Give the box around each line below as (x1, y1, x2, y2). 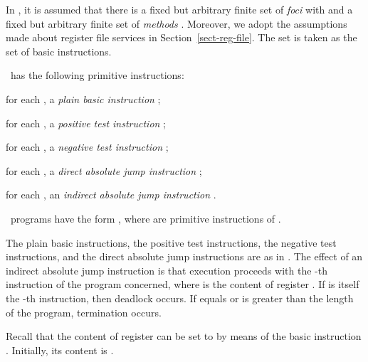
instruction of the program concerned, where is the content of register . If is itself (6, 277, 359, 292)
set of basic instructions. (6, 43, 112, 58)
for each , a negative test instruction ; (6, 139, 169, 154)
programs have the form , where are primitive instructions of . (10, 211, 281, 225)
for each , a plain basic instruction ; (6, 91, 161, 106)
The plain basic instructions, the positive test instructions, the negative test (6, 235, 337, 250)
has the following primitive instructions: (10, 68, 184, 82)
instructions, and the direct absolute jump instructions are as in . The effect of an (6, 249, 363, 264)
